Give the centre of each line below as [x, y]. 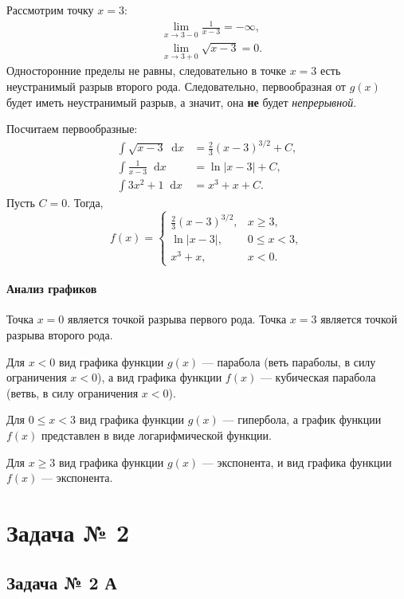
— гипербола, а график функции [302, 419]
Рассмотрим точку [50, 10]
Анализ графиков [52, 289]
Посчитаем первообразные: [72, 129]
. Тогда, [85, 202]
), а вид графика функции [159, 377]
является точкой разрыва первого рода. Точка [177, 319]
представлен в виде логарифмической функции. [157, 435]
